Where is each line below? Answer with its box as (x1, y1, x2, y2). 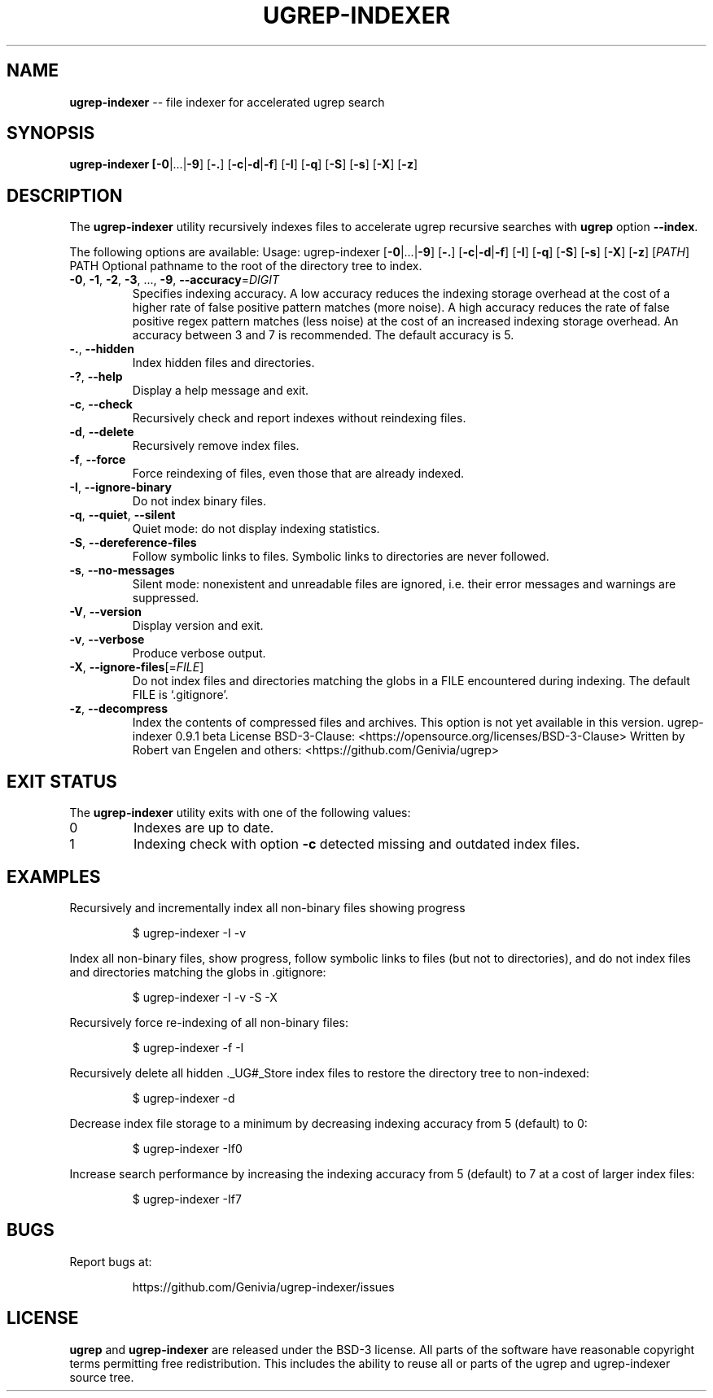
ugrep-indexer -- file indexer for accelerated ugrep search (69, 94, 385, 109)
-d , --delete (69, 425, 134, 439)
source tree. (69, 1370, 134, 1384)
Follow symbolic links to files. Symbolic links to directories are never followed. (132, 549, 549, 564)
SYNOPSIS (7, 123, 95, 144)
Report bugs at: (69, 1254, 152, 1269)
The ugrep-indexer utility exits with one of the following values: (69, 806, 411, 820)
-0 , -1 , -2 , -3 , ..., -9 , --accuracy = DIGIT (69, 273, 280, 287)
